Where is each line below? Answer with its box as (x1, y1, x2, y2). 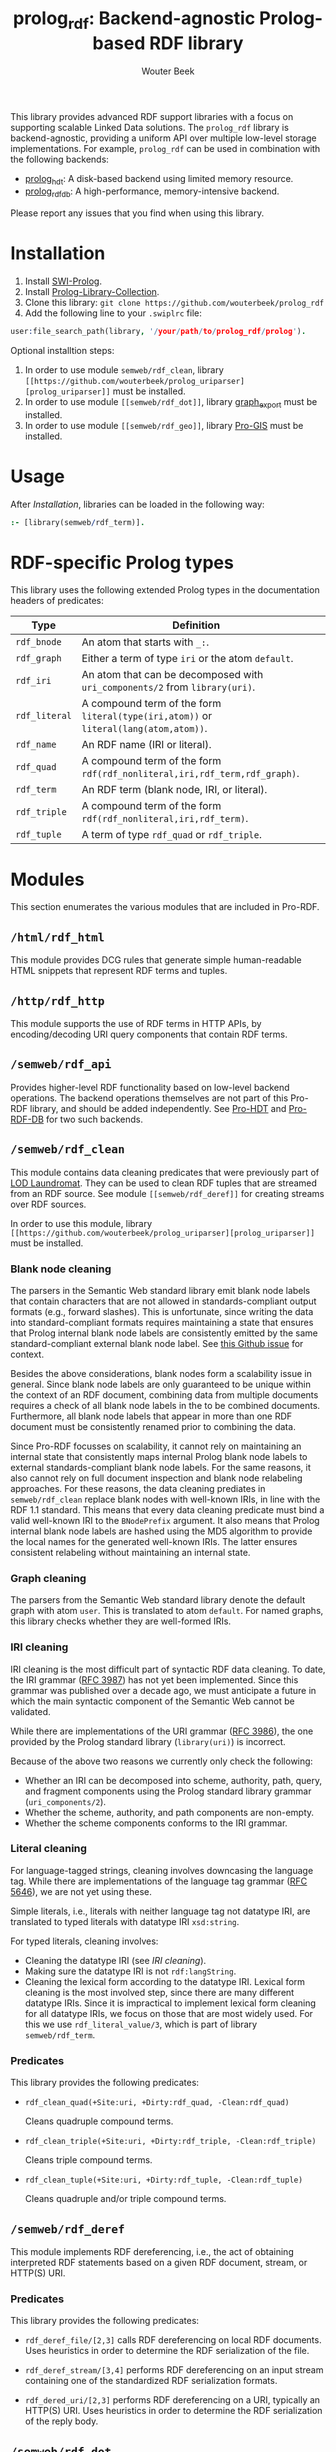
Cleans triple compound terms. (24, 2154, 153, 2166)
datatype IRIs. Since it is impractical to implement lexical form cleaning (24, 1997, 317, 2009)
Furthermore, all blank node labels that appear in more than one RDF (10, 1410, 293, 1422)
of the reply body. (24, 2415, 99, 2427)
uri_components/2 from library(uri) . (81, 680, 256, 694)
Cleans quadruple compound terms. (24, 2115, 174, 2127)
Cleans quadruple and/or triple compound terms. (24, 2193, 227, 2205)
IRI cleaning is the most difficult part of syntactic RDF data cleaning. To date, (10, 1663, 326, 1675)
